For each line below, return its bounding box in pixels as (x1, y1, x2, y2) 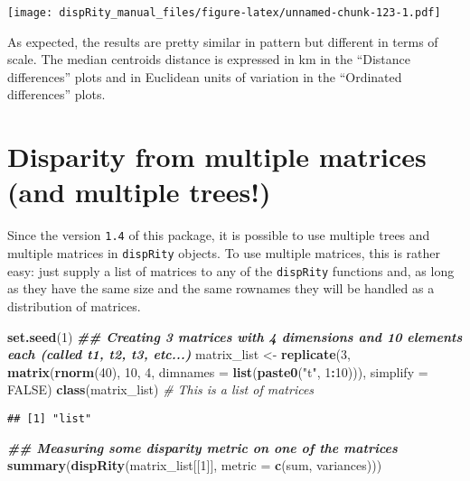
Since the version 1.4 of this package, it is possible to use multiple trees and (7, 226, 430, 245)
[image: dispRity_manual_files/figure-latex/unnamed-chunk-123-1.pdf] (7, 6, 441, 19)
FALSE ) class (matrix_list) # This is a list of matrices (7, 380, 315, 399)
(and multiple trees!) (7, 173, 271, 210)
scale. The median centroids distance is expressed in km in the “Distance (7, 50, 411, 69)
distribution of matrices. (7, 296, 141, 315)
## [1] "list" (7, 412, 92, 425)
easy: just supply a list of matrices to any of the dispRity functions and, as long (7, 261, 455, 280)
